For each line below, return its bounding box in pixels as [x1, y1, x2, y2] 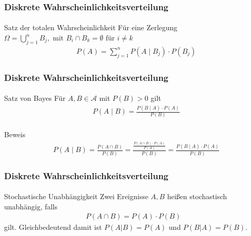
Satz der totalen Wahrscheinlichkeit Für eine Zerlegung [4, 22, 178, 33]
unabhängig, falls [4, 201, 57, 211]
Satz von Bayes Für [4, 93, 66, 103]
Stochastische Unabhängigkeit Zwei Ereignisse [4, 191, 148, 202]
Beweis [4, 129, 26, 140]
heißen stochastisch [167, 191, 227, 202]
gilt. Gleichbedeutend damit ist [4, 222, 102, 232]
